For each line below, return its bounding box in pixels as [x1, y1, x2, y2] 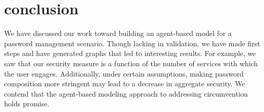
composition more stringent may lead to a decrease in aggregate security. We [4, 78, 245, 89]
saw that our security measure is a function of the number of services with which [4, 58, 258, 68]
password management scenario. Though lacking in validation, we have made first [4, 38, 260, 48]
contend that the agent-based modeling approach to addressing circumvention [4, 88, 248, 99]
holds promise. [4, 98, 50, 109]
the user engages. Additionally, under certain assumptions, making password [4, 68, 244, 79]
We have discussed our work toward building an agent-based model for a [4, 28, 232, 39]
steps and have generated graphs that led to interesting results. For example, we [4, 48, 256, 59]
